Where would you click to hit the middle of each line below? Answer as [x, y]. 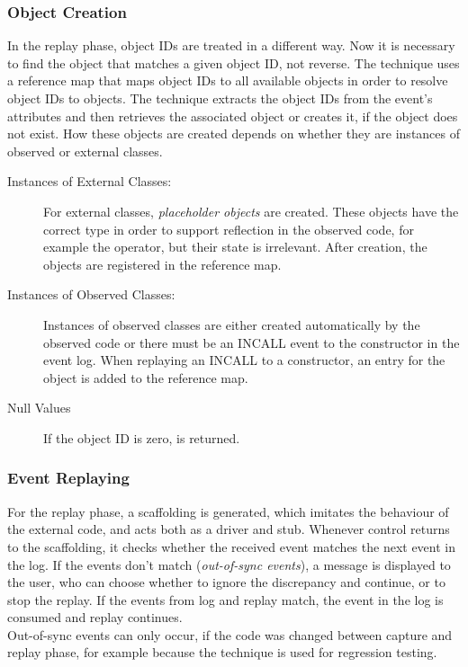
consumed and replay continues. [95, 617]
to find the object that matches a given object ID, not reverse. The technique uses [234, 62]
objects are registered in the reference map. [162, 264]
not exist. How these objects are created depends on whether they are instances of [234, 133]
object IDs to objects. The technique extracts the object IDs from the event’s [220, 98]
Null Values [39, 408]
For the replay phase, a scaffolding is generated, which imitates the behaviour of [228, 511]
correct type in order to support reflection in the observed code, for [229, 229]
